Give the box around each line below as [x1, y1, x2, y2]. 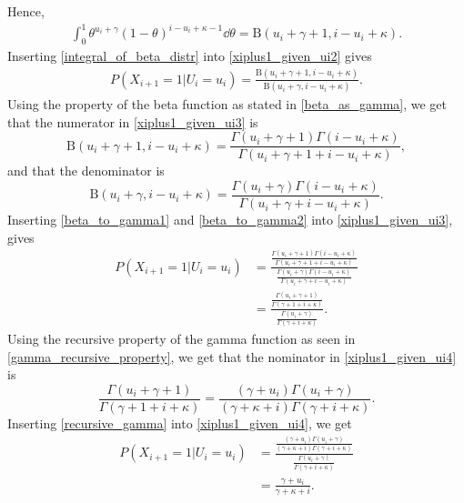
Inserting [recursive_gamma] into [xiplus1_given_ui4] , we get [7, 414, 352, 433]
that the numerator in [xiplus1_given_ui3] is [7, 112, 258, 131]
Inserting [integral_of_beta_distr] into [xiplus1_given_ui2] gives [7, 45, 372, 65]
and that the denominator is [7, 161, 165, 180]
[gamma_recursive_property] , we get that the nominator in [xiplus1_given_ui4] [7, 347, 457, 366]
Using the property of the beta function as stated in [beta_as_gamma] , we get [7, 95, 447, 114]
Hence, [7, 2, 45, 20]
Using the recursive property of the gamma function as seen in [7, 329, 356, 348]
